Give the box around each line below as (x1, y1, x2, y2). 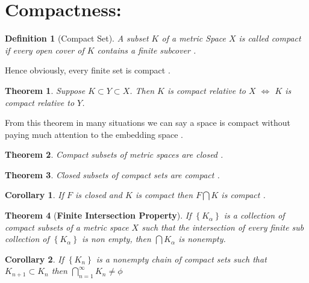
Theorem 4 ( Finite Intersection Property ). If (5, 209, 192, 222)
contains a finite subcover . (97, 43, 196, 56)
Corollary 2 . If (5, 252, 64, 265)
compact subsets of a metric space (5, 220, 129, 233)
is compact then (135, 188, 193, 201)
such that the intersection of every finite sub (142, 220, 304, 233)
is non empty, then (81, 232, 151, 245)
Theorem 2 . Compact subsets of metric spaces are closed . (5, 148, 223, 161)
